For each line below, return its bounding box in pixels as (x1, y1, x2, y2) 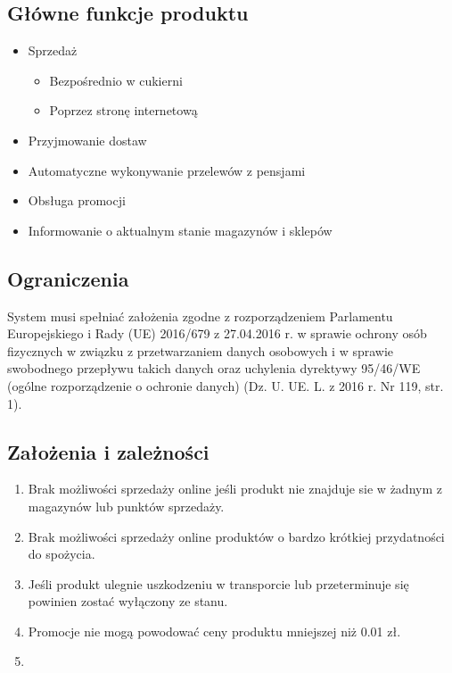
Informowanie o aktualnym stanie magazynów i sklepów (28, 220, 333, 239)
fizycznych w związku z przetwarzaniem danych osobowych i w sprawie (7, 341, 394, 360)
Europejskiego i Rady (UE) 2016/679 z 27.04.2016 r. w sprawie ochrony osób (7, 324, 427, 343)
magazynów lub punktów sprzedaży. (28, 496, 225, 515)
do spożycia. (28, 544, 95, 563)
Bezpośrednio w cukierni (49, 71, 183, 89)
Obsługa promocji (28, 191, 126, 210)
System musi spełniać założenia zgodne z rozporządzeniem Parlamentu (7, 306, 393, 325)
